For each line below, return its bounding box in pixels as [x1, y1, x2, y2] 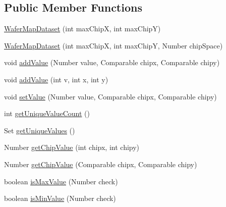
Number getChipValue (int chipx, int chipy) [4, 142, 140, 152]
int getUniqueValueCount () [4, 108, 90, 119]
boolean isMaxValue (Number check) [4, 176, 118, 186]
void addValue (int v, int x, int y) [4, 74, 108, 84]
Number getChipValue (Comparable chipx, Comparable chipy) [4, 159, 197, 169]
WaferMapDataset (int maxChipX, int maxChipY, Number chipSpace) [4, 40, 223, 50]
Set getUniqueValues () [4, 125, 75, 135]
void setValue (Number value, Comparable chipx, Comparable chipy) [4, 91, 217, 101]
